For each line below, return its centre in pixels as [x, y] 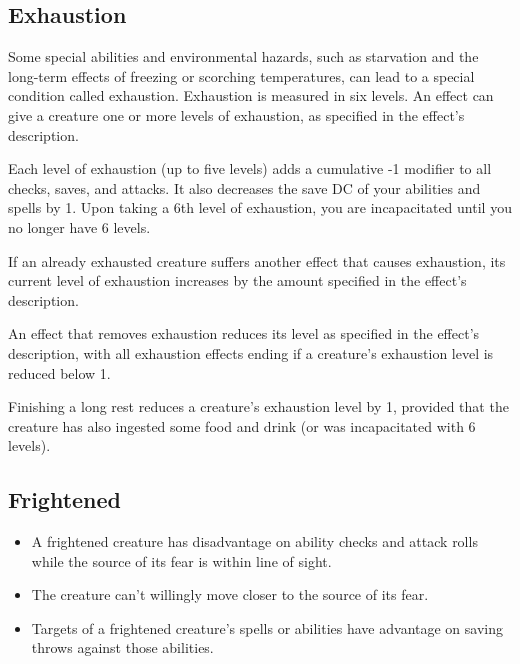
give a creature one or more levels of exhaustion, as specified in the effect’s [236, 114]
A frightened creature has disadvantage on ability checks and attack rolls [254, 541]
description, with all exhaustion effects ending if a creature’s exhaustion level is [251, 352]
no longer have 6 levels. [79, 226]
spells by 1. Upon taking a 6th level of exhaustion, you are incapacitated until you [260, 207]
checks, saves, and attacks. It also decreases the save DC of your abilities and [244, 187]
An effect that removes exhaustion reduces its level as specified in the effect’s [244, 333]
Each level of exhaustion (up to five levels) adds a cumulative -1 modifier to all [250, 168]
